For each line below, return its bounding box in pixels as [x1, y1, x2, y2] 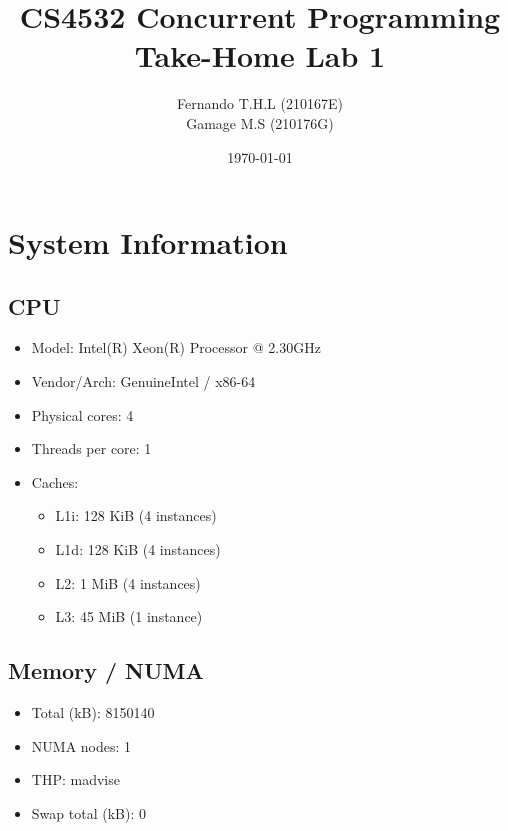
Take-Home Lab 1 [134, 35, 386, 76]
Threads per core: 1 [31, 438, 152, 459]
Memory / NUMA [8, 655, 204, 686]
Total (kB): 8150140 [31, 702, 155, 723]
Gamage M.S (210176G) [186, 112, 334, 133]
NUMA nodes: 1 [31, 735, 132, 756]
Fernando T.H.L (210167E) [177, 93, 343, 114]
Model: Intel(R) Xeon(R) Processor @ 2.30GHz [31, 337, 321, 358]
